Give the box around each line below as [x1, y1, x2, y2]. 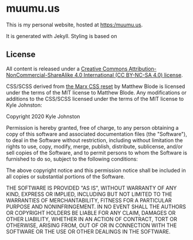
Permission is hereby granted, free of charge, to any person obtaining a [6, 124, 179, 131]
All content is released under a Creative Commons [6, 65, 128, 72]
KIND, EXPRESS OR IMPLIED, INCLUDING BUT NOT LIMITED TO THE [6, 190, 172, 198]
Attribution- [128, 65, 157, 72]
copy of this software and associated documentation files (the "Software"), [6, 130, 188, 137]
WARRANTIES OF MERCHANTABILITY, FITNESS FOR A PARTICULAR [6, 197, 172, 204]
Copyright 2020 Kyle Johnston [6, 113, 80, 120]
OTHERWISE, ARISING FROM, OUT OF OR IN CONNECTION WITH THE [6, 222, 177, 229]
